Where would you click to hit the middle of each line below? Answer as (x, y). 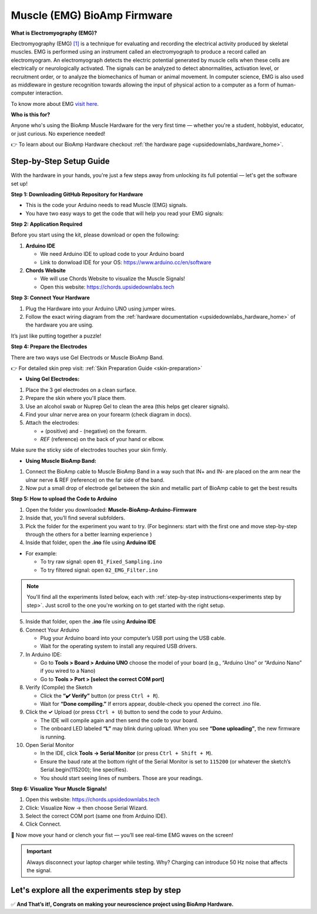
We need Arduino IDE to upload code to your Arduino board (112, 254)
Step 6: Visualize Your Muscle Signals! (59, 789)
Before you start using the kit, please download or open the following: (95, 235)
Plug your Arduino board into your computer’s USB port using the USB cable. (133, 638)
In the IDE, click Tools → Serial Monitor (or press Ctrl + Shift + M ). (127, 753)
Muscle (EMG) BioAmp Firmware (92, 15)
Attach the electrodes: (52, 423)
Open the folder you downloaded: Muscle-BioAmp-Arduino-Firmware (111, 509)
